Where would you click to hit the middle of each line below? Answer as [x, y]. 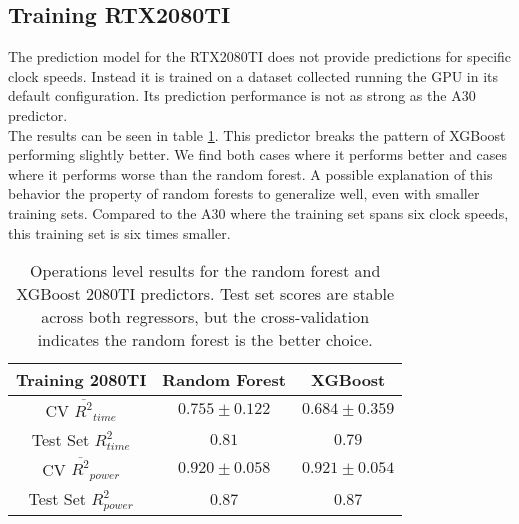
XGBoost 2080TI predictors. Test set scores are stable [205, 294]
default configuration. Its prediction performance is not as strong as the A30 [242, 95]
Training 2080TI [81, 380]
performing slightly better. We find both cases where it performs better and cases [257, 154]
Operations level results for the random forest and [205, 271]
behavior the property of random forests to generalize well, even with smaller [244, 193]
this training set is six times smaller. [119, 232]
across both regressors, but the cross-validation [205, 317]
